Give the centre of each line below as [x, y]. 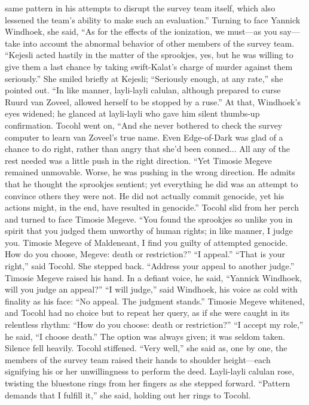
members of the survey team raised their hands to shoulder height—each [138, 359]
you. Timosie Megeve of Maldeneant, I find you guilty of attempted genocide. [146, 242]
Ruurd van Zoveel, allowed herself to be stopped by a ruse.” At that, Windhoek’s [153, 101]
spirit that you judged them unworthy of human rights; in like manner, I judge [149, 231]
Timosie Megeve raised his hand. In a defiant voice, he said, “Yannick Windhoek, [153, 277]
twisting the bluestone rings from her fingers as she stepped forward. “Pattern [148, 383]
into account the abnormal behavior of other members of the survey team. [159, 43]
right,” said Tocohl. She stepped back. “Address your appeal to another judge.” [150, 266]
